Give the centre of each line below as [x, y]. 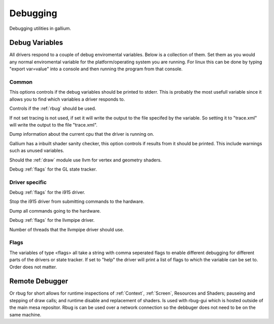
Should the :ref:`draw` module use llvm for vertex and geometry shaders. [85, 160]
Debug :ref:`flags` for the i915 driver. [47, 192]
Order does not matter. [33, 267]
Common [21, 82]
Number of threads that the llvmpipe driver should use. [67, 229]
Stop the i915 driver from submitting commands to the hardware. [77, 201]
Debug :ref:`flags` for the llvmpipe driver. [52, 220]
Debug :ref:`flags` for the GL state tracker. [53, 169]
